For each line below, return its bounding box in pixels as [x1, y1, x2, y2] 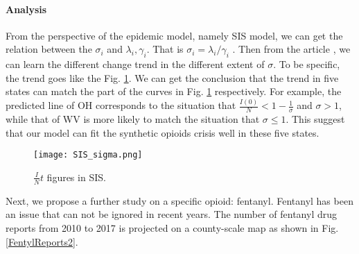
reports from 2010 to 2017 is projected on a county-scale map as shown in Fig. [6, 220, 339, 235]
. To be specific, [273, 57, 340, 71]
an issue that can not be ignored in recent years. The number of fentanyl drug [6, 207, 337, 221]
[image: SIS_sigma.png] [33, 150, 143, 160]
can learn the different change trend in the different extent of [6, 57, 265, 71]
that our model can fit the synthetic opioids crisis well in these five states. [6, 125, 319, 139]
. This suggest [286, 112, 345, 126]
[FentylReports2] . [6, 234, 78, 248]
